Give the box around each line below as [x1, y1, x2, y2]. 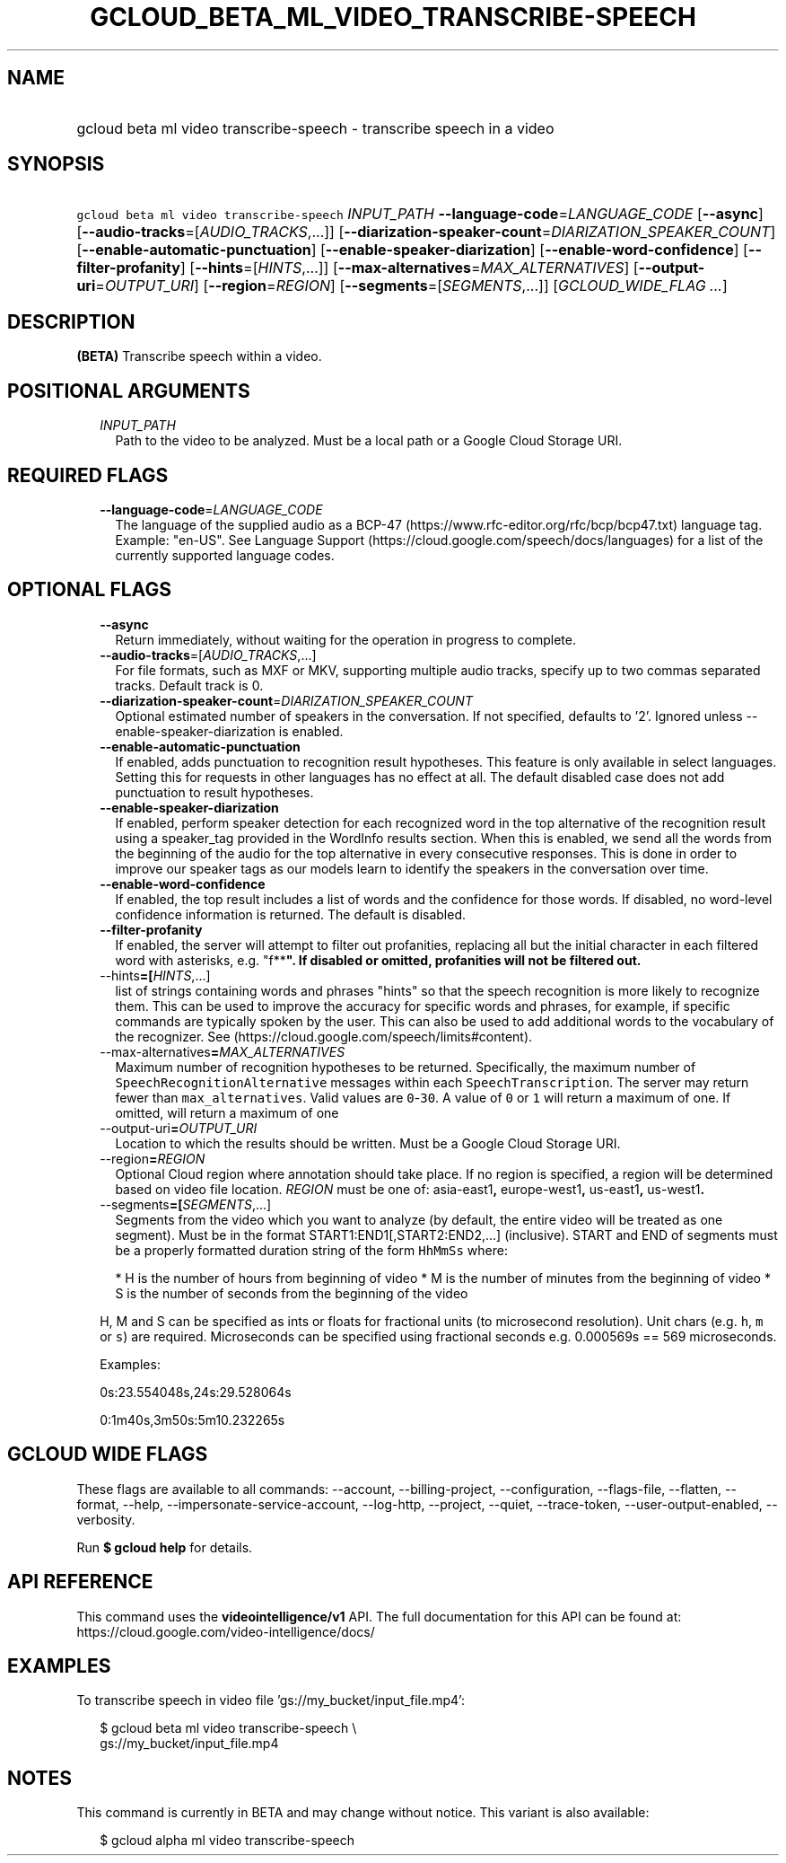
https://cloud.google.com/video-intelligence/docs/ [76, 1623, 375, 1639]
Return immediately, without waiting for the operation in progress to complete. [115, 631, 576, 647]
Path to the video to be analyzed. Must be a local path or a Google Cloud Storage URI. [115, 433, 623, 449]
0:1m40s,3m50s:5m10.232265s [100, 1411, 285, 1428]
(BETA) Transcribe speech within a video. [76, 348, 322, 365]
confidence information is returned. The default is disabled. [115, 906, 467, 922]
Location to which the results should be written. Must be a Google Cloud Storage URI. [115, 1135, 621, 1151]
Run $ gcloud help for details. [76, 1539, 253, 1555]
